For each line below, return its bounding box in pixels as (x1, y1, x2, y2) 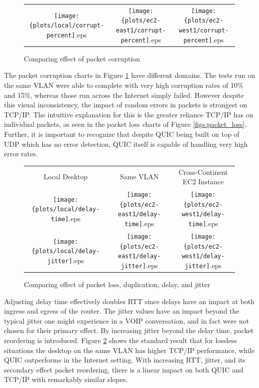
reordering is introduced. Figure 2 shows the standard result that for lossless (4, 335, 237, 345)
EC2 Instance (182, 176, 224, 187)
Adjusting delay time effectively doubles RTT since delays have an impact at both (4, 296, 255, 306)
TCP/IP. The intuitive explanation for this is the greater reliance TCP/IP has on (4, 109, 254, 119)
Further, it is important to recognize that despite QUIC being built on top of (4, 129, 240, 139)
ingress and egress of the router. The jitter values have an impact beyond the (4, 306, 240, 316)
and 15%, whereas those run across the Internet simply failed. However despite (4, 89, 244, 100)
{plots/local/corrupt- (29, 22, 105, 29)
